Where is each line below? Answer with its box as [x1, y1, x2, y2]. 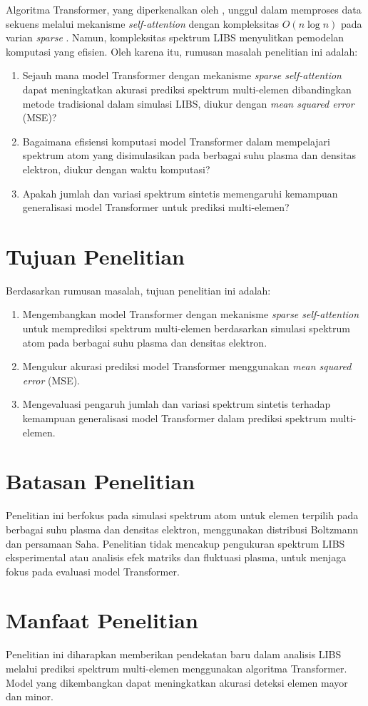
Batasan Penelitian [6, 466, 195, 496]
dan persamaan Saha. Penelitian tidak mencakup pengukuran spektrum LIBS [6, 536, 345, 551]
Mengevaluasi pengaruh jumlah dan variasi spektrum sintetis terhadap [22, 397, 331, 411]
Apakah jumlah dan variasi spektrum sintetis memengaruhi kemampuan [22, 185, 338, 200]
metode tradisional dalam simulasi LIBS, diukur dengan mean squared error [22, 96, 354, 111]
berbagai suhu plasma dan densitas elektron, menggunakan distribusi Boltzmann [6, 521, 359, 536]
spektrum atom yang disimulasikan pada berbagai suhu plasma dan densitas [22, 148, 357, 163]
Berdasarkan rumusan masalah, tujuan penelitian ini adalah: [6, 282, 271, 297]
